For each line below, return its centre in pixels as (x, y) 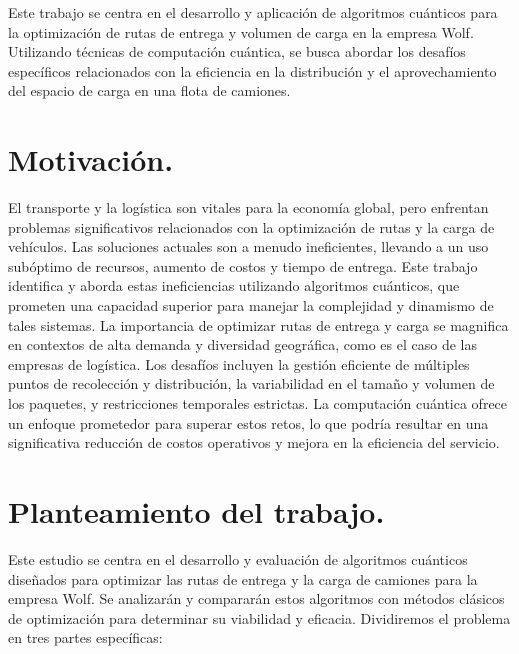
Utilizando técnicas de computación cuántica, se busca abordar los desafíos (237, 51)
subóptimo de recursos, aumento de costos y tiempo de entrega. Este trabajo (243, 265)
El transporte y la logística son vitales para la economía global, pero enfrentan (248, 207)
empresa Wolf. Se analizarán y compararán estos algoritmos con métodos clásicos (256, 598)
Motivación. (91, 159)
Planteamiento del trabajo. (196, 511)
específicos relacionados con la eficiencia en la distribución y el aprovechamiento (252, 70)
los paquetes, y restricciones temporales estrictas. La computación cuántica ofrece (258, 403)
